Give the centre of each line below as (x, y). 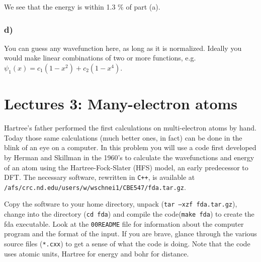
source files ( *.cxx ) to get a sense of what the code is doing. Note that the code (127, 243)
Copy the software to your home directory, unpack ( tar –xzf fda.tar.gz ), (121, 204)
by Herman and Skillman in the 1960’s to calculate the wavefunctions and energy (129, 157)
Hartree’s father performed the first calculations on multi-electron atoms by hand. (130, 128)
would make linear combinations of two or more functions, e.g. (100, 58)
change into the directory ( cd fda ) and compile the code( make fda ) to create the (129, 214)
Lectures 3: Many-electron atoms (121, 104)
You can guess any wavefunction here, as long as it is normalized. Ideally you (123, 48)
